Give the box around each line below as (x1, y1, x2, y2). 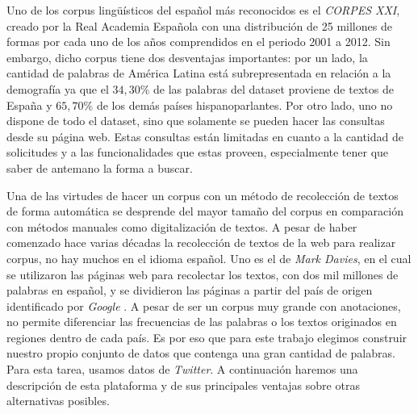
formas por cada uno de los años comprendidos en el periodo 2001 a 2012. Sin (6, 33, 391, 50)
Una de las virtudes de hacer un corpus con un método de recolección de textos (6, 186, 399, 203)
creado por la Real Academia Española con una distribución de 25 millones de (6, 17, 392, 34)
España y (6, 96, 52, 113)
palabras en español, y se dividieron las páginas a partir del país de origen (6, 282, 373, 299)
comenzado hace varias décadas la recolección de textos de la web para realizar (6, 234, 396, 251)
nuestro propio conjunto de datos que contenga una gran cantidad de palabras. (6, 345, 395, 362)
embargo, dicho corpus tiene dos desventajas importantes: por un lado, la (6, 48, 368, 65)
